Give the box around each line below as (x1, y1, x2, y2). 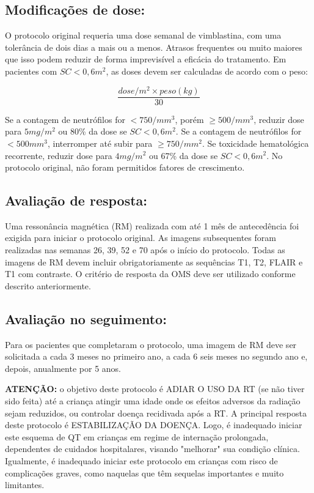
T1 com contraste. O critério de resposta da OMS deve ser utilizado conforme (5, 267, 296, 280)
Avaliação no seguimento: (5, 309, 167, 328)
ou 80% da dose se (58, 125, 127, 138)
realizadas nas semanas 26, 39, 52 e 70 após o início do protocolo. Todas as (5, 243, 285, 256)
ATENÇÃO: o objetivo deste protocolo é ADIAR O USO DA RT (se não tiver (5, 382, 305, 395)
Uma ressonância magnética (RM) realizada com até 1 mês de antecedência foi (5, 219, 299, 232)
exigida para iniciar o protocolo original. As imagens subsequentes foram (5, 231, 276, 244)
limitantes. (5, 478, 45, 491)
